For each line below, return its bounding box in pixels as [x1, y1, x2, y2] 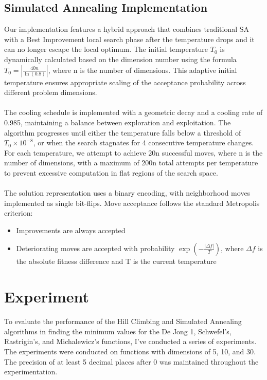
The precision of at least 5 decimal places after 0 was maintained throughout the [4, 356, 259, 367]
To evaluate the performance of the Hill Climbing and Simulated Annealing [4, 316, 242, 327]
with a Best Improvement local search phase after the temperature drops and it [4, 33, 255, 44]
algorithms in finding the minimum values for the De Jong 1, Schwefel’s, [4, 326, 232, 336]
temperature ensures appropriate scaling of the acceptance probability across [4, 77, 246, 87]
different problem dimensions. [4, 87, 97, 98]
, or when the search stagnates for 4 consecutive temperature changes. [33, 137, 254, 148]
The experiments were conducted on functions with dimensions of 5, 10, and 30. [4, 346, 256, 356]
